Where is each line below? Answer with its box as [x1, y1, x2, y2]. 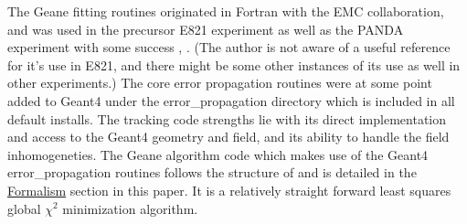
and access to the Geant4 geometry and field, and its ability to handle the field [7, 127, 450, 146]
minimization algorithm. [62, 198, 198, 218]
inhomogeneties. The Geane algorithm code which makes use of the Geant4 [7, 144, 429, 164]
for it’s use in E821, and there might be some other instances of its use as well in [7, 55, 461, 74]
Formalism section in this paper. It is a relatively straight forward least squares [7, 180, 451, 199]
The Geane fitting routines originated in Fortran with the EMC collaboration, [7, 2, 444, 20]
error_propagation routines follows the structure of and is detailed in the [7, 163, 417, 182]
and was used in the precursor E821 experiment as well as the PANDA [7, 19, 404, 38]
